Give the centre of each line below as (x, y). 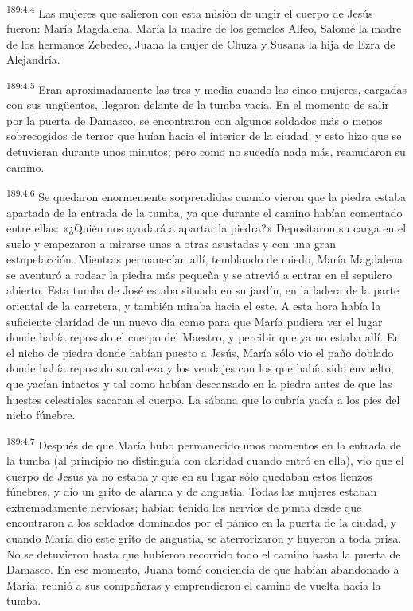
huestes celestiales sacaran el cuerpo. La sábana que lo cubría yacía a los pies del (203, 399)
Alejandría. (33, 59)
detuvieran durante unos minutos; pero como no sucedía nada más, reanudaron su (206, 152)
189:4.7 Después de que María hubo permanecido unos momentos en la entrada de (204, 443)
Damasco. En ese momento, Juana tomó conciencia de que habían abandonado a (203, 569)
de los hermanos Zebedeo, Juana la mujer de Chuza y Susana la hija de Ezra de (201, 43)
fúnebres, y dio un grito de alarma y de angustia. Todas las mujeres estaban (192, 491)
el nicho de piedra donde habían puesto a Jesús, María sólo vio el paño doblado (200, 352)
